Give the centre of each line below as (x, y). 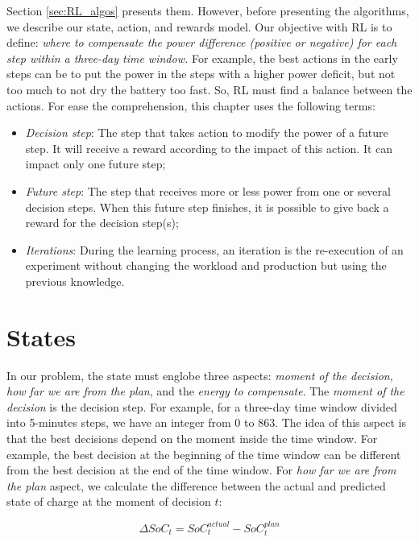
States (41, 336)
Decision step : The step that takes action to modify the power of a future (207, 132)
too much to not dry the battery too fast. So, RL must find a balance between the (209, 89)
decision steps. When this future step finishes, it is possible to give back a (207, 207)
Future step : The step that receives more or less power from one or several (208, 190)
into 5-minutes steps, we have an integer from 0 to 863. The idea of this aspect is (206, 422)
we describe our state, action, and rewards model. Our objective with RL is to (199, 26)
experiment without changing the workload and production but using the (206, 265)
